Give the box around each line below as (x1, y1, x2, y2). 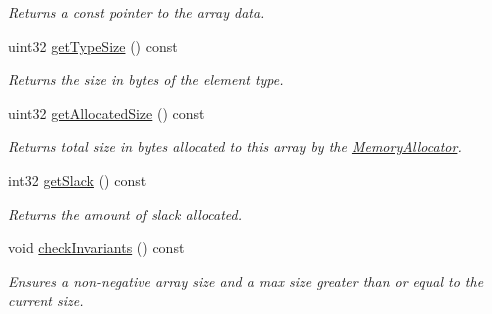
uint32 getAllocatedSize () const (8, 102, 205, 123)
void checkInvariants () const (8, 237, 185, 258)
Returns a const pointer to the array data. (8, 2, 265, 22)
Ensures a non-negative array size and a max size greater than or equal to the (8, 270, 484, 291)
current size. (8, 290, 84, 311)
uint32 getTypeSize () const (8, 35, 178, 56)
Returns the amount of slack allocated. (8, 203, 243, 224)
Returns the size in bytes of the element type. (8, 69, 284, 90)
